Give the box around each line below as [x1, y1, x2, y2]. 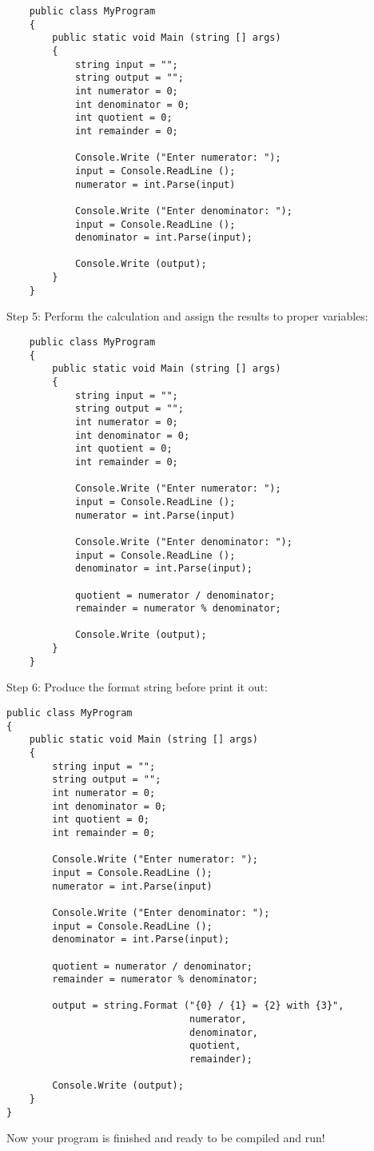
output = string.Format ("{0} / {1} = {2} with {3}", [52, 1000, 344, 1012]
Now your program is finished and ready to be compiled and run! [6, 1129, 325, 1146]
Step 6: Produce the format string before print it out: [6, 679, 268, 695]
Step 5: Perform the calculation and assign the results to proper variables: [6, 308, 368, 325]
